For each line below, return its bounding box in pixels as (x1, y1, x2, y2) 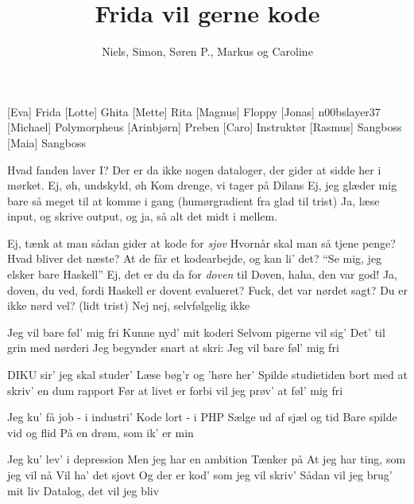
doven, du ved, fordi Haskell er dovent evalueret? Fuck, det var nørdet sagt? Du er (7, 281, 408, 298)
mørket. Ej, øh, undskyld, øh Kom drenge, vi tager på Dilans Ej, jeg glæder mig (7, 177, 397, 193)
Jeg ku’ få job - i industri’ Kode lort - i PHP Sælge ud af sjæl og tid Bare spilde (7, 408, 397, 425)
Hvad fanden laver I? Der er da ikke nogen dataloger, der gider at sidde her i (7, 161, 381, 178)
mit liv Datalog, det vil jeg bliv (7, 482, 160, 498)
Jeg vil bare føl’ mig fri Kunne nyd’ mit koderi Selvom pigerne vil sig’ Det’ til (7, 323, 385, 340)
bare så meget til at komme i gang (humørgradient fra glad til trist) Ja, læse (7, 192, 380, 209)
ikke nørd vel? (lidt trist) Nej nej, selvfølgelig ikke (7, 297, 250, 314)
